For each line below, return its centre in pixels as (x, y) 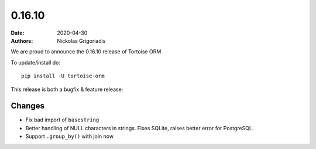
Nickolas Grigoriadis (81, 40)
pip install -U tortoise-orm (63, 76)
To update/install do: (36, 62)
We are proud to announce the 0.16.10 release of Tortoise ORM (86, 52)
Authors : (22, 40)
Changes (28, 106)
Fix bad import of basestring (62, 120)
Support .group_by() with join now (70, 136)
